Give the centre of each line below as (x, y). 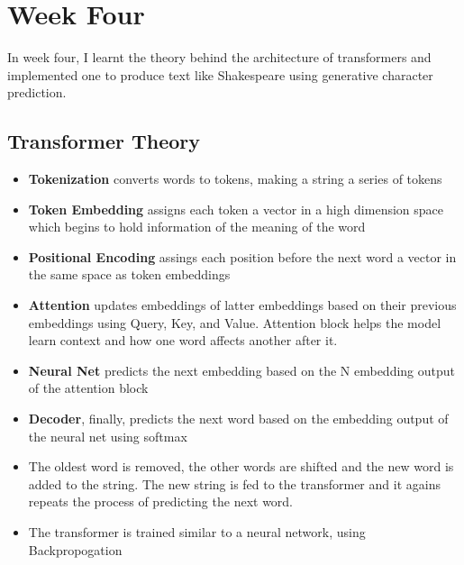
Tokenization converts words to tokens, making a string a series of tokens (235, 179)
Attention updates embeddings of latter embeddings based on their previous (242, 305)
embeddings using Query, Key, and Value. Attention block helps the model (235, 322)
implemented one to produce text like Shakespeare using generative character (220, 74)
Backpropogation (75, 549)
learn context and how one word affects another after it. (183, 340)
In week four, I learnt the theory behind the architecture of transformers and (219, 57)
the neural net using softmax (108, 436)
